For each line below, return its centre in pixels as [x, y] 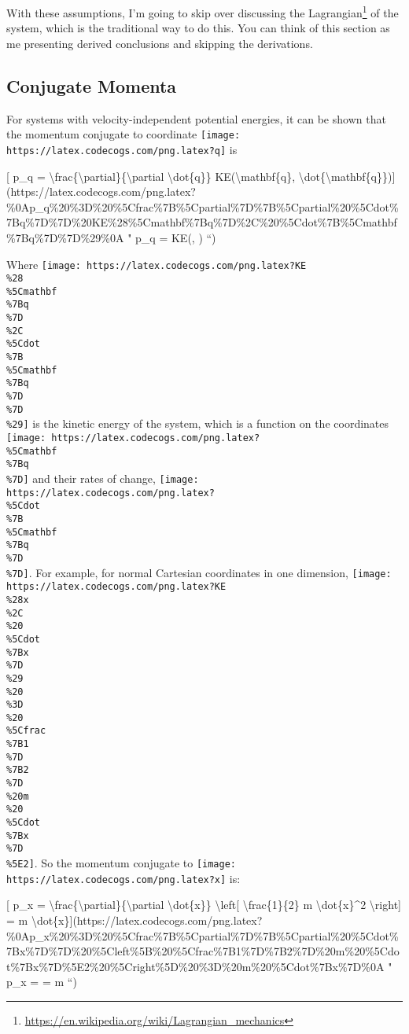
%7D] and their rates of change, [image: [103, 478]
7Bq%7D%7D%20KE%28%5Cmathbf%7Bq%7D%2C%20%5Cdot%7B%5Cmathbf [202, 222]
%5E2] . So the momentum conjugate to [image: [122, 863]
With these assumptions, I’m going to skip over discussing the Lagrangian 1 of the [203, 11]
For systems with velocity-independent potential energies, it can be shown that [196, 118]
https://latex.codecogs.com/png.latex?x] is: [123, 878]
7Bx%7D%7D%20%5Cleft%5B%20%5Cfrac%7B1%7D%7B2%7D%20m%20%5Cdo [203, 951]
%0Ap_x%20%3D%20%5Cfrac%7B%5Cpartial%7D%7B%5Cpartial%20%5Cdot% [203, 935]
